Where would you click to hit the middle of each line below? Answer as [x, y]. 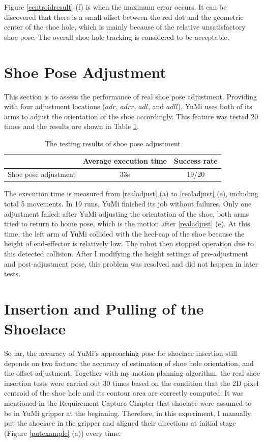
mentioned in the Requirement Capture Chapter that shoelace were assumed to [128, 403]
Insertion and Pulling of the [104, 308]
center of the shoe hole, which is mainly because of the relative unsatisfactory [125, 27]
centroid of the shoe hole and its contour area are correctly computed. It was [124, 393]
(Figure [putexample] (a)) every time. [63, 433]
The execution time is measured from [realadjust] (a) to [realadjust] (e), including [131, 193]
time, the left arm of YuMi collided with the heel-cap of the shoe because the [124, 233]
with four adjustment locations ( [55, 106]
